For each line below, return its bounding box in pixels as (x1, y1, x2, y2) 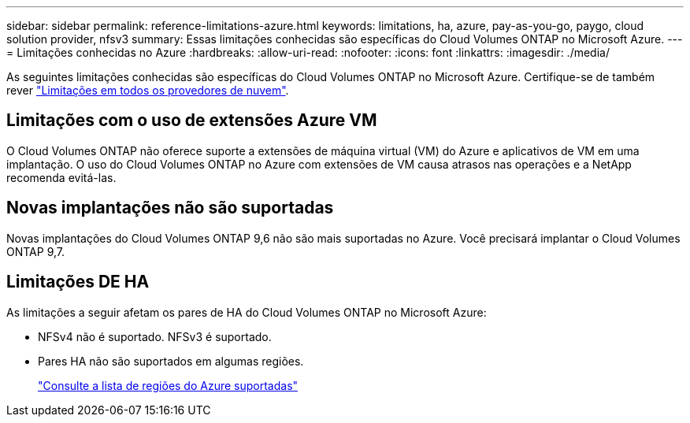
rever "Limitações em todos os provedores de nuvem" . (6, 83, 289, 97)
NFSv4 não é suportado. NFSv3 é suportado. (38, 329, 272, 343)
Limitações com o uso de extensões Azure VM (6, 110, 377, 131)
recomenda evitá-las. (6, 170, 117, 184)
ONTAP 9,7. (6, 244, 65, 258)
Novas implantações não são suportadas (6, 198, 334, 218)
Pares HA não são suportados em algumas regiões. (38, 354, 304, 368)
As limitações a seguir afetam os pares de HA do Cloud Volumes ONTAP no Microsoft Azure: (6, 305, 487, 319)
